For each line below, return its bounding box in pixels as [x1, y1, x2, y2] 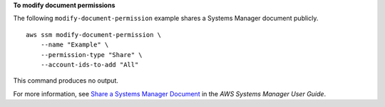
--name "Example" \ [40, 41, 109, 49]
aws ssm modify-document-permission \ [26, 31, 162, 39]
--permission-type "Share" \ [40, 51, 143, 58]
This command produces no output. [13, 76, 119, 85]
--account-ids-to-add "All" [40, 61, 139, 68]
